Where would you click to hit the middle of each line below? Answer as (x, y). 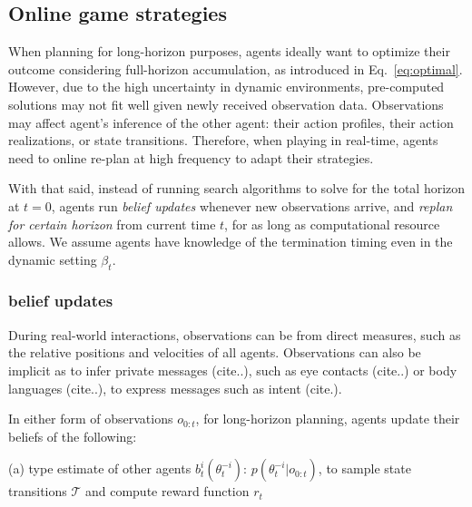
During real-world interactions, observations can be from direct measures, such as (235, 334)
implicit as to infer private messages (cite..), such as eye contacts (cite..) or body (233, 370)
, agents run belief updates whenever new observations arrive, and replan (252, 205)
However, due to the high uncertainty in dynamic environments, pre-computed (226, 87)
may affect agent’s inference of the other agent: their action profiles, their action (231, 122)
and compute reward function (167, 491)
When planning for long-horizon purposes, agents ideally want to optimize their (229, 51)
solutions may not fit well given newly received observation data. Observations (226, 104)
